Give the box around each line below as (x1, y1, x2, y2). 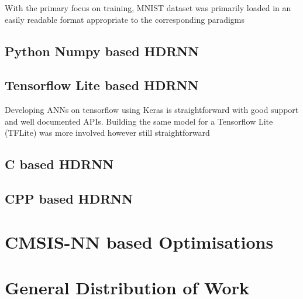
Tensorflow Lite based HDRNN (5, 76, 199, 94)
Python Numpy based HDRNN (5, 42, 199, 60)
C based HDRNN (5, 155, 114, 173)
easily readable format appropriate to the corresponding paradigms (5, 13, 245, 25)
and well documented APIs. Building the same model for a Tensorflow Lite (5, 115, 273, 127)
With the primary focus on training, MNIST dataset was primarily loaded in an (5, 2, 291, 13)
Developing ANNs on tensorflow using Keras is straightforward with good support (5, 104, 299, 116)
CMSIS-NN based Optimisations (5, 229, 274, 253)
